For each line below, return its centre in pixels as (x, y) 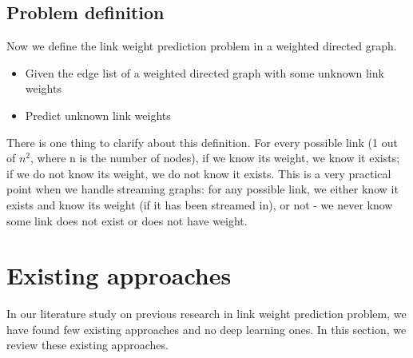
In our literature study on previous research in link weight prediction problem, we (206, 314)
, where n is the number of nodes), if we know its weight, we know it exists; (215, 158)
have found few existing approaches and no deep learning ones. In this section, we (206, 329)
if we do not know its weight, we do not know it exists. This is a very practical (199, 173)
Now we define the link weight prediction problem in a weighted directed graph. (202, 46)
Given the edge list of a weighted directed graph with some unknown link (205, 72)
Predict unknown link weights (98, 115)
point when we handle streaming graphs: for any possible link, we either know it (203, 189)
